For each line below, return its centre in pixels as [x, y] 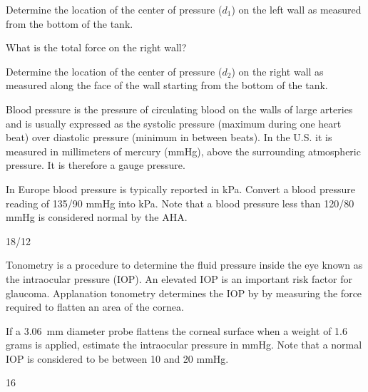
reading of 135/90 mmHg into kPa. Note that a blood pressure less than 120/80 [180, 203]
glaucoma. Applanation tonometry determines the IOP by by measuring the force [184, 293]
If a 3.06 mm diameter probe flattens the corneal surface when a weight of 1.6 [177, 330]
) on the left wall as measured [296, 9]
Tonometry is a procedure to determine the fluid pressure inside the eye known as [184, 265]
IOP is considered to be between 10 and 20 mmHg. [117, 358]
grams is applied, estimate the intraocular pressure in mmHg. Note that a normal [184, 345]
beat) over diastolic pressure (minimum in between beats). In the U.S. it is [169, 137]
